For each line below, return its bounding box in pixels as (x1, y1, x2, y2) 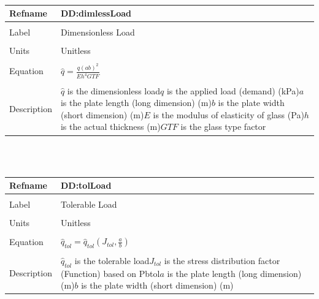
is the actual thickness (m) (60, 120, 161, 133)
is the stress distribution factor (164, 254, 280, 267)
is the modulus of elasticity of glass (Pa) (153, 108, 304, 121)
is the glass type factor (180, 120, 266, 133)
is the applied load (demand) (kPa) (166, 84, 299, 97)
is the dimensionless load (67, 84, 161, 97)
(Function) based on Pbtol (60, 267, 160, 279)
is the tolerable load (74, 254, 150, 267)
